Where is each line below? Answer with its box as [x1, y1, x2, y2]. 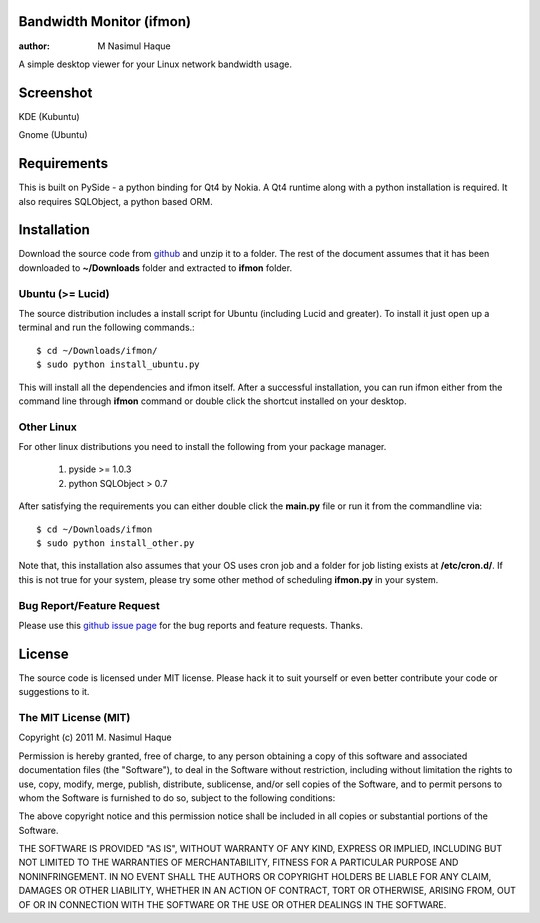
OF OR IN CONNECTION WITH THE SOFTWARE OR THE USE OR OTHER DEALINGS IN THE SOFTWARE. [18, 898, 447, 910]
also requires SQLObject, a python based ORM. [18, 195, 214, 207]
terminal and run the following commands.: [18, 321, 195, 334]
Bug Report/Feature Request [18, 598, 160, 612]
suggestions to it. [18, 686, 90, 698]
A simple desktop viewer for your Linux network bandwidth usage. [18, 58, 292, 70]
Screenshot [18, 84, 93, 101]
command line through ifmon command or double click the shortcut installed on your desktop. [18, 395, 407, 407]
